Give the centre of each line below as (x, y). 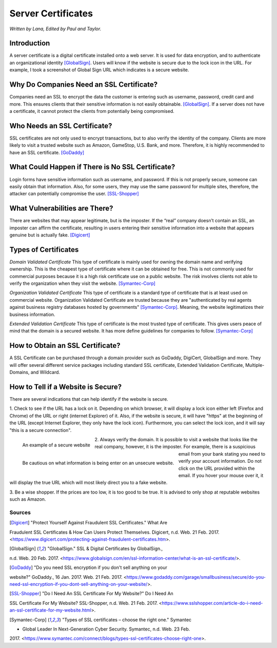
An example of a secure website (56, 445)
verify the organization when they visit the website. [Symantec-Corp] (83, 283)
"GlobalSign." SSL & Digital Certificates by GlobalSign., (105, 548)
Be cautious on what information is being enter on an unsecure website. (98, 463)
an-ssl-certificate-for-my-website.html (51, 610)
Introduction (30, 43)
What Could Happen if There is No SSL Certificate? (92, 167)
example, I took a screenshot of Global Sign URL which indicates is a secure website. (99, 70)
